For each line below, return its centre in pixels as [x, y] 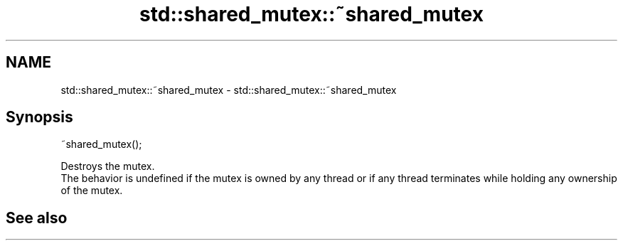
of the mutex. [92, 191]
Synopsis [39, 117]
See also [37, 218]
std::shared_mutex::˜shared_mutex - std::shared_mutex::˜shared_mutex [229, 90]
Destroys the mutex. [108, 166]
